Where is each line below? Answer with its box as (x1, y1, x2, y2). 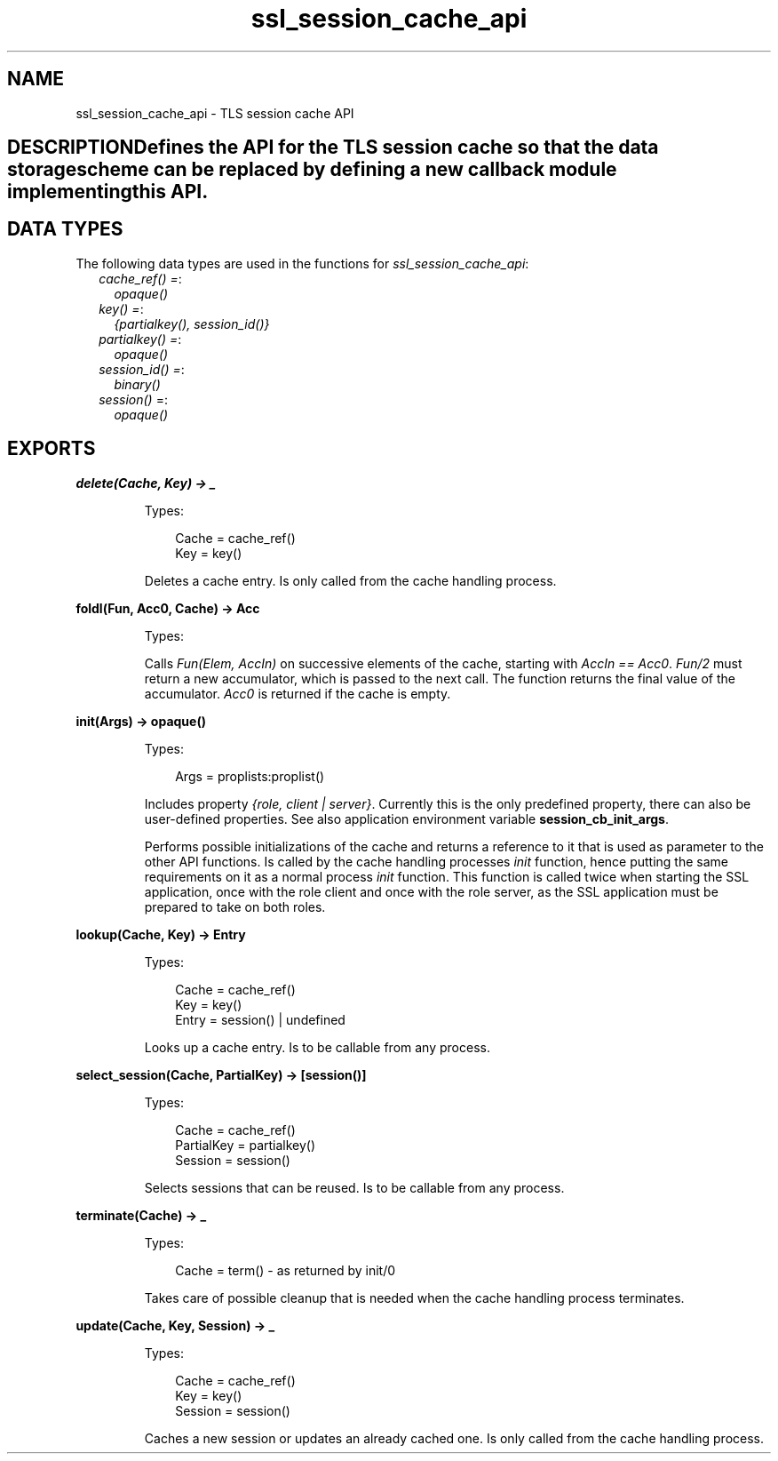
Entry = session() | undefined (175, 1011, 345, 1027)
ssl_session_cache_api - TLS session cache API (75, 105, 354, 121)
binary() (114, 376, 161, 392)
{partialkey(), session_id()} (114, 315, 270, 331)
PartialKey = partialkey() (175, 1137, 316, 1153)
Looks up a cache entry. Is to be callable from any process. (144, 1039, 490, 1055)
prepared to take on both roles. (144, 898, 326, 914)
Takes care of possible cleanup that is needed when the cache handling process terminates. (144, 1289, 685, 1305)
